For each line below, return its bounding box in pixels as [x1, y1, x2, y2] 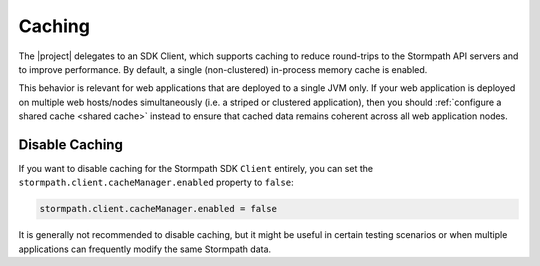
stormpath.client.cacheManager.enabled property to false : [18, 176, 294, 189]
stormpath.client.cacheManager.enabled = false [39, 203, 277, 215]
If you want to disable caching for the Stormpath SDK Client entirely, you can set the [18, 163, 374, 175]
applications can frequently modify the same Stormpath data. [18, 243, 272, 255]
